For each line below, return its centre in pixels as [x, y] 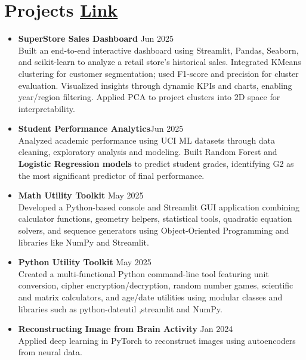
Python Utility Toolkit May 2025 [85, 262]
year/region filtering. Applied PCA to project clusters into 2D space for [149, 97]
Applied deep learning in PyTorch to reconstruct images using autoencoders [157, 340]
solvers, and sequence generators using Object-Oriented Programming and [154, 230]
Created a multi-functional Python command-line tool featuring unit [143, 273]
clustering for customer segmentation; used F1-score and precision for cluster [158, 73]
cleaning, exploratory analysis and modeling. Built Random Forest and [148, 152]
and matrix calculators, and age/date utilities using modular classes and [150, 297]
